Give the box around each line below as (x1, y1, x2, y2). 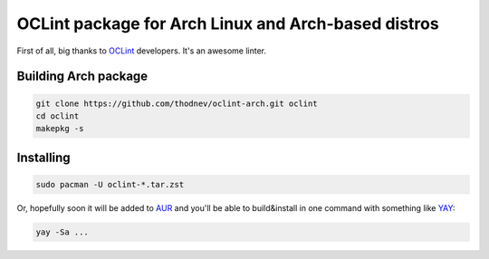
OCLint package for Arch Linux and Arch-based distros (16, 14, 439, 34)
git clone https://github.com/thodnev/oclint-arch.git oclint (35, 98, 318, 109)
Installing (16, 149, 72, 165)
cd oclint (35, 110, 80, 121)
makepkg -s (35, 123, 84, 134)
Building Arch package (16, 69, 149, 84)
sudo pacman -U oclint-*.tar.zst (35, 179, 185, 189)
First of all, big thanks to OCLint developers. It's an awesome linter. (16, 45, 267, 56)
